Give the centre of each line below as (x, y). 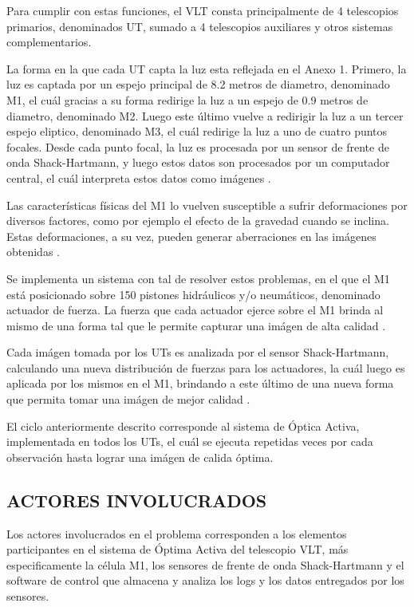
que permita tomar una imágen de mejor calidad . (128, 399)
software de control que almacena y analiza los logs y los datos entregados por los (205, 580)
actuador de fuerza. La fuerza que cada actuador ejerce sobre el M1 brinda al (195, 310)
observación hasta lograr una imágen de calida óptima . (140, 457)
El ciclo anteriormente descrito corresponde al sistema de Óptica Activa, (183, 426)
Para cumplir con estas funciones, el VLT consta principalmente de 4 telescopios (203, 10)
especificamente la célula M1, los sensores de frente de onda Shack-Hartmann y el (205, 564)
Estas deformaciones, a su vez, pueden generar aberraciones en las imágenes (191, 236)
